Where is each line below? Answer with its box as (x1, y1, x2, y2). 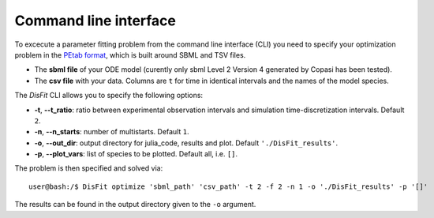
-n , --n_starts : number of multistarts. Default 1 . (34, 127, 189, 137)
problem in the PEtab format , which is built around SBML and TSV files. (14, 50, 246, 59)
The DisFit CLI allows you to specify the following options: (14, 91, 204, 100)
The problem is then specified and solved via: (14, 163, 163, 173)
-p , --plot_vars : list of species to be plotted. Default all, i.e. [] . (34, 149, 238, 159)
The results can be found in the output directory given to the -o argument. (14, 200, 256, 209)
